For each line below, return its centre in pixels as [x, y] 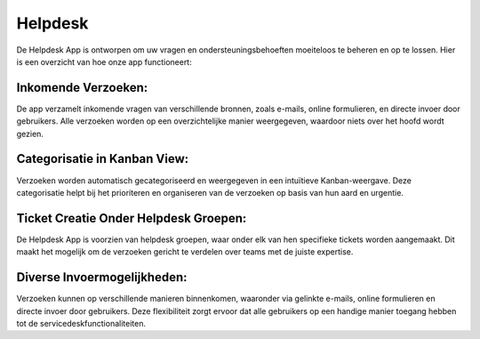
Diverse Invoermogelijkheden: [102, 277]
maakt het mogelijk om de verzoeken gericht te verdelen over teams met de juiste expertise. [185, 252]
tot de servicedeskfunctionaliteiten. [81, 323]
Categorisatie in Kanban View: [103, 159]
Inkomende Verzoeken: [82, 88]
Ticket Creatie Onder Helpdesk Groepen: [132, 218]
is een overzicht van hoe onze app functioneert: [104, 61]
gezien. [30, 133]
